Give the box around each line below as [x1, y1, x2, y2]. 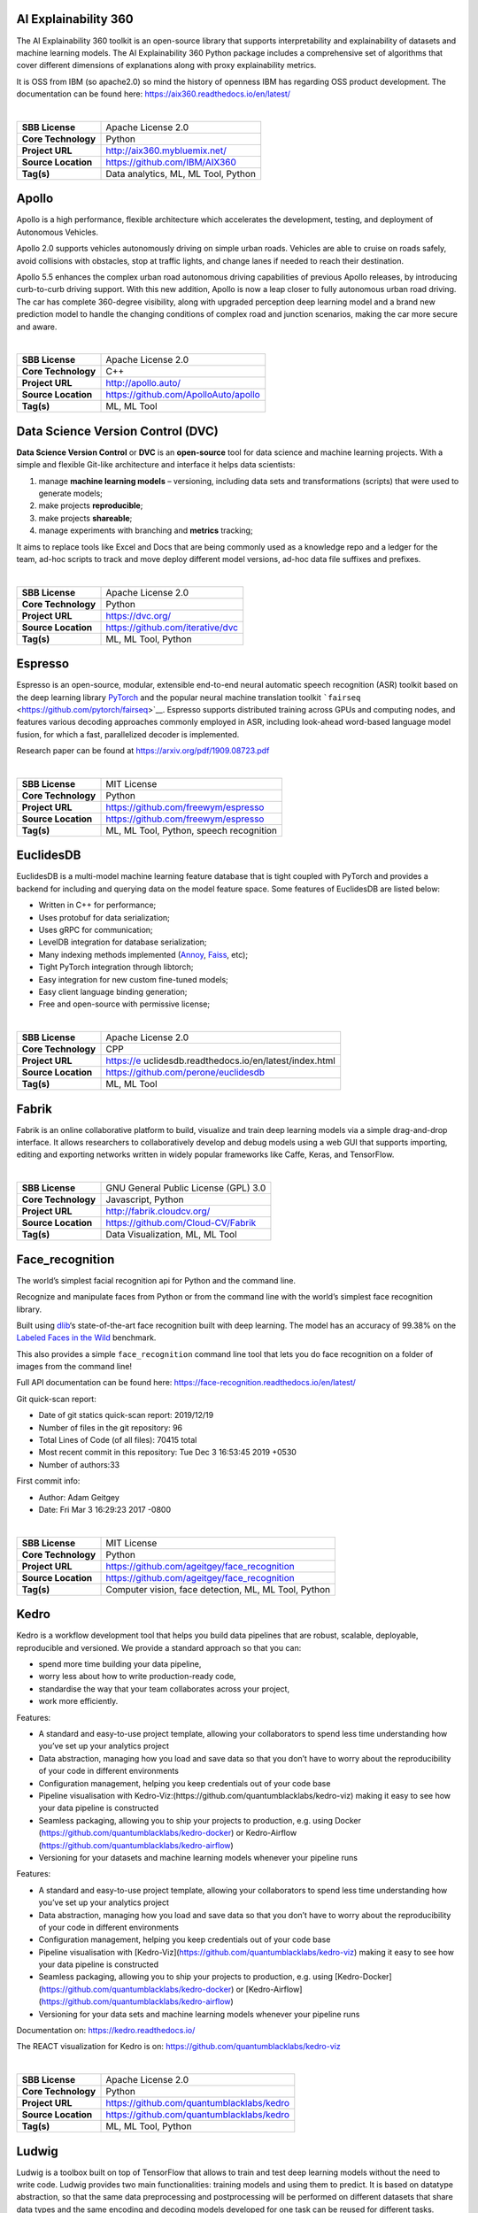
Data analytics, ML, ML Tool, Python [105, 167, 257, 180]
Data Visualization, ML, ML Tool [105, 1229, 238, 1241]
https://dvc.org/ [105, 609, 172, 621]
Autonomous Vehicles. [16, 227, 99, 237]
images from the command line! [16, 1361, 133, 1372]
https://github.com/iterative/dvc [105, 621, 239, 633]
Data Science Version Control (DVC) [16, 423, 219, 438]
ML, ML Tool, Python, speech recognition [105, 824, 278, 837]
